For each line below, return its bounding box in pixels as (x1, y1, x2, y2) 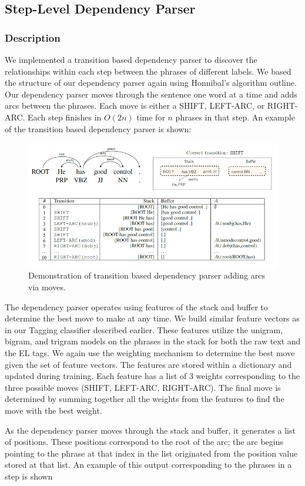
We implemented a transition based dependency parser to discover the (5, 53, 257, 65)
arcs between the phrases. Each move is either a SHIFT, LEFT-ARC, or (5, 99, 265, 112)
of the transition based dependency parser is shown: (5, 122, 192, 135)
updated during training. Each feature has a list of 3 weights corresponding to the (5, 370, 300, 382)
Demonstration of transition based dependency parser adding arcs (28, 269, 265, 281)
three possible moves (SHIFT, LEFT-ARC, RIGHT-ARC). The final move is (5, 381, 281, 393)
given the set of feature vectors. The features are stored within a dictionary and (5, 358, 292, 370)
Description (5, 30, 61, 45)
